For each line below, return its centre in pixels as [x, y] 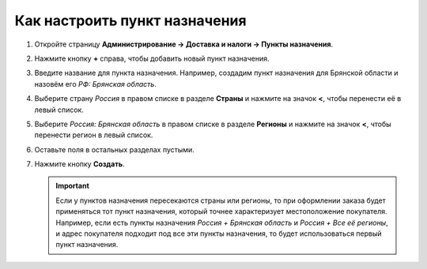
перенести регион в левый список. [94, 135]
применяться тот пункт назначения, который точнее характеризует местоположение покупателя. [221, 211]
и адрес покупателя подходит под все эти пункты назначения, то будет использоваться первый [219, 234]
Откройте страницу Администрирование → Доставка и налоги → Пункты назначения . [184, 44]
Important [73, 186]
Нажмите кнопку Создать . [80, 164]
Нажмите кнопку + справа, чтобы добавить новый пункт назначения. [152, 58]
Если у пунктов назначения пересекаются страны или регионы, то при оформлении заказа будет [221, 200]
